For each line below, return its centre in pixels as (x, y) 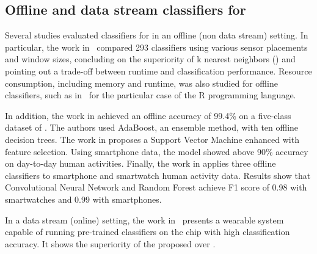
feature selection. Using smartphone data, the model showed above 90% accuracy (157, 151)
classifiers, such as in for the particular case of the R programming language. (151, 95)
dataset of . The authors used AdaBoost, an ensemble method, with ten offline (152, 127)
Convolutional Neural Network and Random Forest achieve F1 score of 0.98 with (156, 187)
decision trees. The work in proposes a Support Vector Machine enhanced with (152, 139)
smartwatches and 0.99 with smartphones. (83, 199)
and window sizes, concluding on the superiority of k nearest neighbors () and (150, 59)
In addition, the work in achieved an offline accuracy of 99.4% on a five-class (148, 115)
